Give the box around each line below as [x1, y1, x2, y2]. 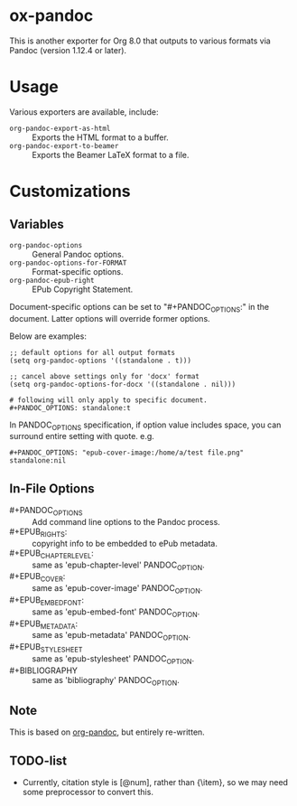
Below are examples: [9, 331, 88, 342]
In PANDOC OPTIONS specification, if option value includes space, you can [9, 419, 282, 432]
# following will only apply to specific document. [9, 395, 208, 405]
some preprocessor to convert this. [22, 787, 153, 798]
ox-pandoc [9, 5, 94, 26]
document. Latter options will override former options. [9, 313, 210, 323]
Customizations [9, 182, 131, 201]
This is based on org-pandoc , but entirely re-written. [9, 726, 205, 737]
